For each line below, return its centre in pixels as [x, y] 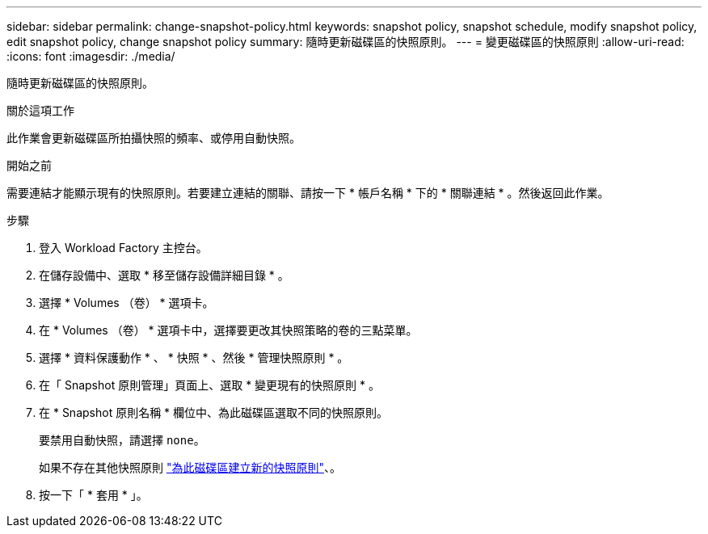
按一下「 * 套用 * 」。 [93, 495]
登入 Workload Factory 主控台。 [123, 248]
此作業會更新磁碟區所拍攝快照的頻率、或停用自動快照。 [154, 138]
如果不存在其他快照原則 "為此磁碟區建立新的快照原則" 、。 [190, 467]
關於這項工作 [40, 110]
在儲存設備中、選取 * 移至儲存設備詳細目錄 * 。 [164, 275]
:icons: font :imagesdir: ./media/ [91, 56]
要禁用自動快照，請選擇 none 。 [122, 440]
